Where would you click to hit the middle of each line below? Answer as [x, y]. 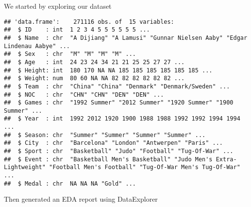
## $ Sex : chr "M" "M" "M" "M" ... [70, 54]
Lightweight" [25, 167]
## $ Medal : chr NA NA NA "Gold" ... [70, 183]
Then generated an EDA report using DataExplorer [81, 199]
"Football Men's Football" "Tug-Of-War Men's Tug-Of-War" [145, 167]
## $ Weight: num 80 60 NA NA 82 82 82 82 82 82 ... [94, 78]
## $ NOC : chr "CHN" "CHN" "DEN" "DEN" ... [84, 95]
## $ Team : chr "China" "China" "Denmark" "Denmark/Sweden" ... [117, 86]
